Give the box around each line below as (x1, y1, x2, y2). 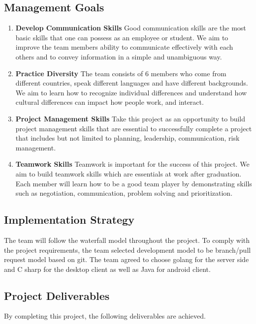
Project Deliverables (4, 288, 110, 303)
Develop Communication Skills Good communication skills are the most (15, 23, 246, 33)
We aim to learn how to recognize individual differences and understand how (15, 87, 247, 97)
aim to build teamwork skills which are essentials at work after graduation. (15, 168, 242, 178)
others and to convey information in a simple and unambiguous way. (15, 51, 222, 61)
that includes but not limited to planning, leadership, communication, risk (15, 133, 240, 143)
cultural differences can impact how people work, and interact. (15, 97, 204, 107)
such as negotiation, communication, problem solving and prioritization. (15, 188, 233, 198)
